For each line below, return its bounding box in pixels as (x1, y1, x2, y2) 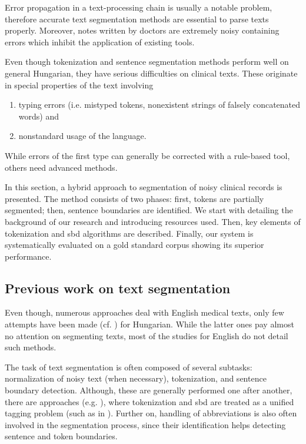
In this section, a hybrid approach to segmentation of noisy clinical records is (5, 181, 282, 193)
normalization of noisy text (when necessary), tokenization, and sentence (5, 372, 267, 385)
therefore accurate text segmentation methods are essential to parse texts (5, 12, 269, 25)
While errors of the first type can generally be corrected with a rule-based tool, (5, 149, 290, 161)
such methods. (5, 341, 56, 353)
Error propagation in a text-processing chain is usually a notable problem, (5, 1, 272, 13)
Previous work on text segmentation (5, 279, 231, 297)
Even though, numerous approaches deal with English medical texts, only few (5, 306, 284, 319)
